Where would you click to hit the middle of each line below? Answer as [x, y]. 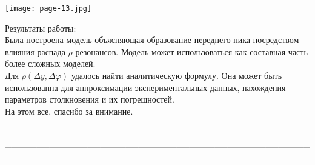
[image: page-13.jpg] [48, 8]
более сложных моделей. [50, 63]
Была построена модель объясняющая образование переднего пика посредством [152, 40]
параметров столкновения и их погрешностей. [90, 99]
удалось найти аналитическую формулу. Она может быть [177, 76]
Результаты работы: [41, 28]
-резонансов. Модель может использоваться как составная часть [190, 51]
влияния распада [35, 51]
